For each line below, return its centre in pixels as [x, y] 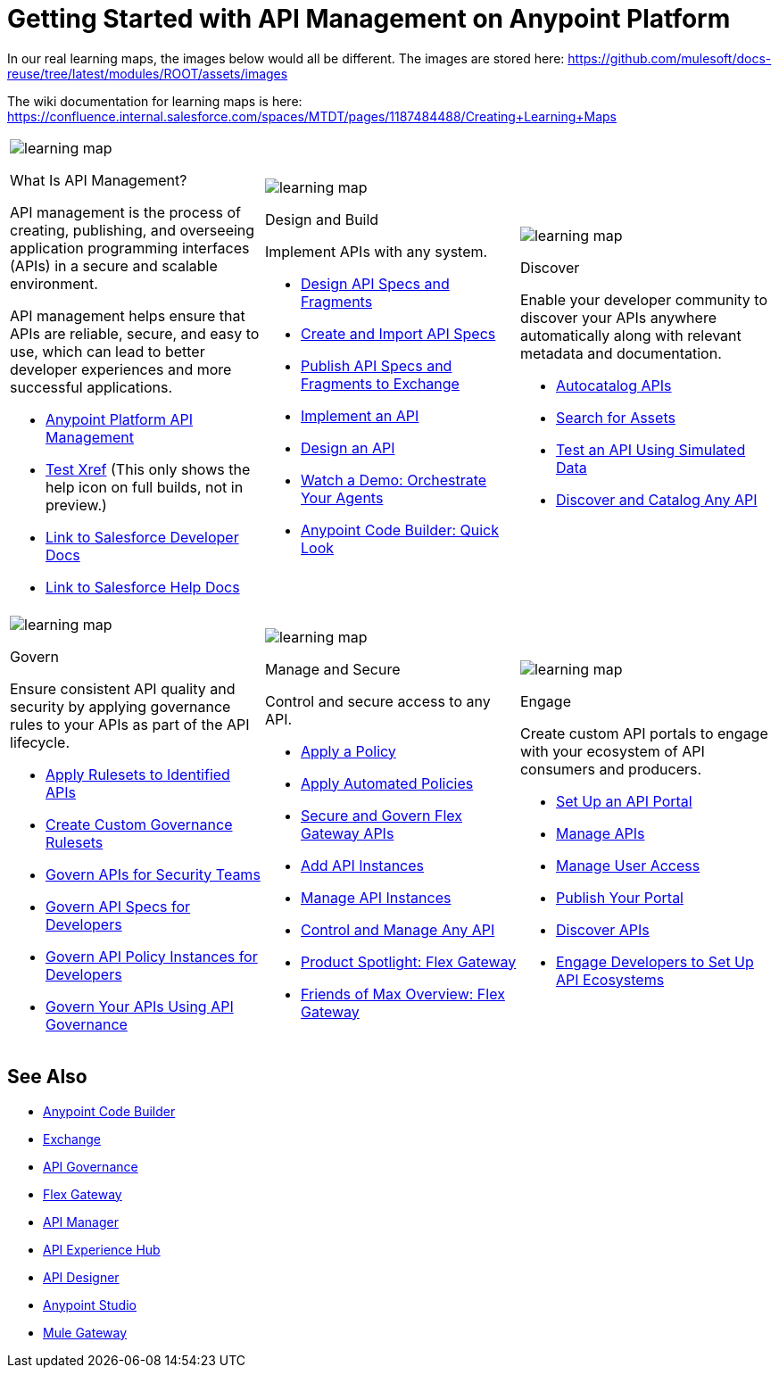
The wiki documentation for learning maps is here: [155, 101]
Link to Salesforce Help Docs [143, 587]
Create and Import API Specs [398, 333]
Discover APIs [602, 929]
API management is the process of [126, 212]
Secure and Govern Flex [381, 815]
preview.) [76, 505]
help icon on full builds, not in [145, 487]
